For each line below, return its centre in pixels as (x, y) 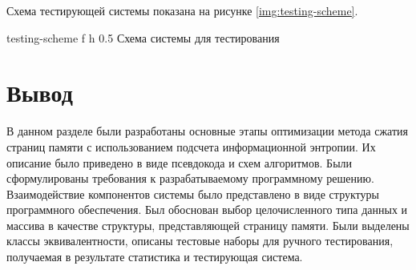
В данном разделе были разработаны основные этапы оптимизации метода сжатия (207, 131)
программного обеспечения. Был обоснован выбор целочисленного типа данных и (207, 210)
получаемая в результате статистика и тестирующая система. (155, 257)
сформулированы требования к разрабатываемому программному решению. (190, 178)
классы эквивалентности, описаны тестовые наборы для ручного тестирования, (200, 241)
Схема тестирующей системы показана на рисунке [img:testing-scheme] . (182, 10)
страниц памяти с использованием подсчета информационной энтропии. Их (191, 146)
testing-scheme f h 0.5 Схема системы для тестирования (143, 37)
